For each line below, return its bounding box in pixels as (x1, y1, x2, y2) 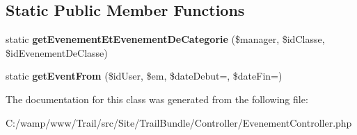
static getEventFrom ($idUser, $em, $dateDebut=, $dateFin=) (6, 69, 283, 83)
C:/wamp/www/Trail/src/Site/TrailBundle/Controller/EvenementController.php (6, 115, 352, 129)
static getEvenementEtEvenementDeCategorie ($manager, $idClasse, (6, 32, 325, 46)
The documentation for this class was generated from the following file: (6, 91, 308, 106)
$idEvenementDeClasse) (6, 45, 108, 60)
